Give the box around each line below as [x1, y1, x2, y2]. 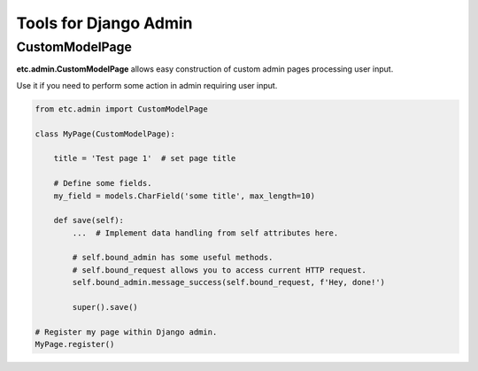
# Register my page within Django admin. [35, 327, 218, 336]
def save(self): [53, 215, 124, 226]
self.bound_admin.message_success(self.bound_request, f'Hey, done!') [72, 277, 385, 288]
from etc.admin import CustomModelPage [35, 104, 208, 114]
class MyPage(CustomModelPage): [35, 128, 176, 139]
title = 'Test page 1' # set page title [53, 153, 236, 164]
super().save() [72, 302, 139, 313]
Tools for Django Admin [16, 13, 193, 33]
